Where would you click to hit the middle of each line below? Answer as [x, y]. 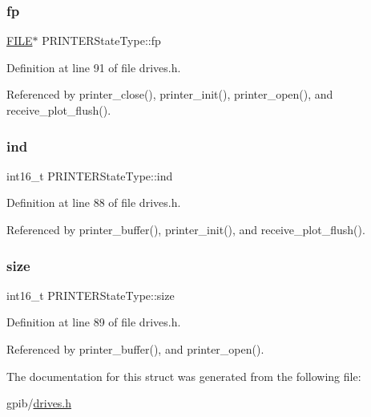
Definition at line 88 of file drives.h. [94, 202]
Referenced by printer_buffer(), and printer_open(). [135, 349]
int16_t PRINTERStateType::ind [90, 175]
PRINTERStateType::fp [101, 40]
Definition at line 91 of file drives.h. [94, 67]
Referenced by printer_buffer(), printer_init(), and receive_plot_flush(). [186, 229]
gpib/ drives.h [39, 403]
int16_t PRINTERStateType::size [91, 295]
